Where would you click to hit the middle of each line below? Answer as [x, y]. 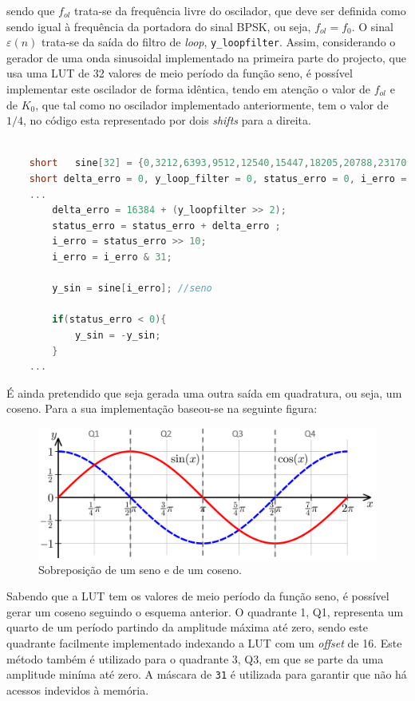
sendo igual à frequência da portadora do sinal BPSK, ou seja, [159, 26]
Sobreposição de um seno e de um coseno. [140, 569]
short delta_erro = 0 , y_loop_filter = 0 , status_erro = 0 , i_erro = [218, 179]
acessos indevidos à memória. [78, 689]
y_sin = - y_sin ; [118, 335]
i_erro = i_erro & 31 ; [112, 257]
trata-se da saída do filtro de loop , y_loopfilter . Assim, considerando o [219, 42]
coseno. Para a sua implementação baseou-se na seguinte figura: [162, 408]
